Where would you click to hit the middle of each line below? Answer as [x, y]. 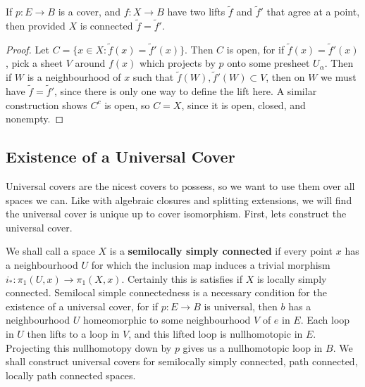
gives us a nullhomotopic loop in [253, 347]
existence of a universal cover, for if [82, 306]
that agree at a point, [313, 12]
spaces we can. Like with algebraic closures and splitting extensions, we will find [179, 199]
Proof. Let [27, 49]
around [90, 63]
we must [339, 77]
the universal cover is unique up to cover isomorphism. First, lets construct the [176, 214]
